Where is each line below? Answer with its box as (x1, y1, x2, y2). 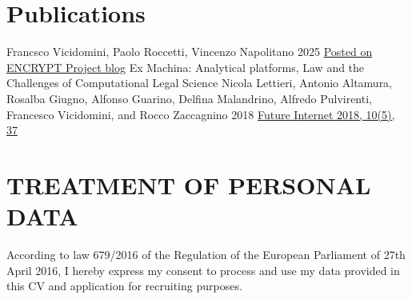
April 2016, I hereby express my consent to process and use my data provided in (6, 261, 400, 278)
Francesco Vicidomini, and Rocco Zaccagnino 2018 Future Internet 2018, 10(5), (6, 106, 395, 122)
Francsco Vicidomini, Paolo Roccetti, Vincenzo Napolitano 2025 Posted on (6, 43, 373, 60)
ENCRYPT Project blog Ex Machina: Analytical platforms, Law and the (6, 58, 365, 75)
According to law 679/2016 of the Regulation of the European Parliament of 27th (6, 246, 406, 262)
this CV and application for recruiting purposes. (6, 277, 242, 294)
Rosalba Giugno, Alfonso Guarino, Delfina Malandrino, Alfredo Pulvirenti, (6, 90, 372, 106)
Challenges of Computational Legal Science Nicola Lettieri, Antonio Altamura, (6, 74, 393, 91)
